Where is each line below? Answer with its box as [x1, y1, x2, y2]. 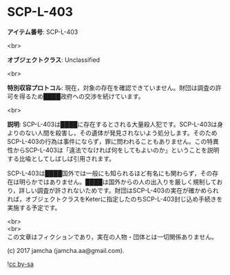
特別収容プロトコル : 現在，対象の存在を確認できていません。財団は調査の [7, 83, 216, 91]
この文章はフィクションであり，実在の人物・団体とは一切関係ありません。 [7, 232, 218, 241]
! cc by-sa [7, 259, 34, 268]
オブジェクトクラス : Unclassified [7, 56, 101, 64]
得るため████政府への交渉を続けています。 [19, 92, 145, 100]
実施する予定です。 [7, 203, 61, 212]
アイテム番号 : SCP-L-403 [7, 27, 79, 36]
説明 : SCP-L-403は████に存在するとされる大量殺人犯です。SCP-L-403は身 [7, 120, 224, 128]
